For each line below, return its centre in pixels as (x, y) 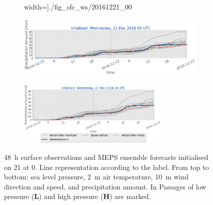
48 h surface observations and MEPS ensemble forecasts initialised (106, 157)
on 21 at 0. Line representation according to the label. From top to (106, 167)
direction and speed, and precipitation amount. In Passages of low (105, 186)
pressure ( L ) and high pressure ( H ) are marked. (77, 196)
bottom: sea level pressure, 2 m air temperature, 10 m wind (96, 177)
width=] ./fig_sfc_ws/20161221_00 (78, 7)
